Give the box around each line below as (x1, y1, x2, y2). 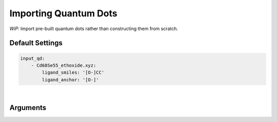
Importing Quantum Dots (9, 8, 117, 19)
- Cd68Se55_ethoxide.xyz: (31, 62, 96, 68)
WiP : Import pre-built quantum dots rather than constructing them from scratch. (9, 26, 178, 32)
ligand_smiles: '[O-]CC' (42, 69, 105, 76)
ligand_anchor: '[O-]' (42, 77, 100, 83)
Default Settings (9, 39, 63, 47)
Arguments (9, 103, 47, 112)
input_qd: (20, 55, 45, 61)
